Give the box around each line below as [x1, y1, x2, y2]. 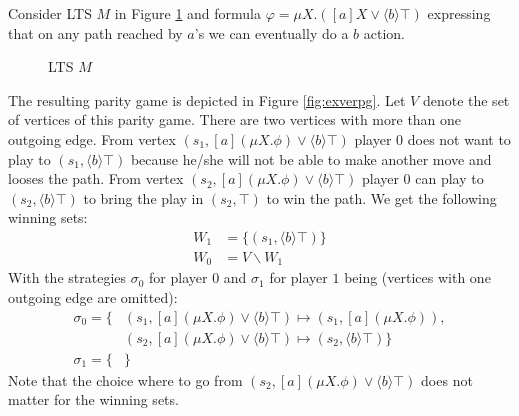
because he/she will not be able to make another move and [130, 148, 492, 169]
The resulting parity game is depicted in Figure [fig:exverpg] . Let [8, 89, 406, 110]
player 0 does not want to [354, 128, 511, 149]
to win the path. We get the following [266, 187, 497, 208]
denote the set [422, 89, 510, 110]
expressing [427, 3, 491, 23]
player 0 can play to [361, 168, 484, 189]
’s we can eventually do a [194, 22, 349, 43]
